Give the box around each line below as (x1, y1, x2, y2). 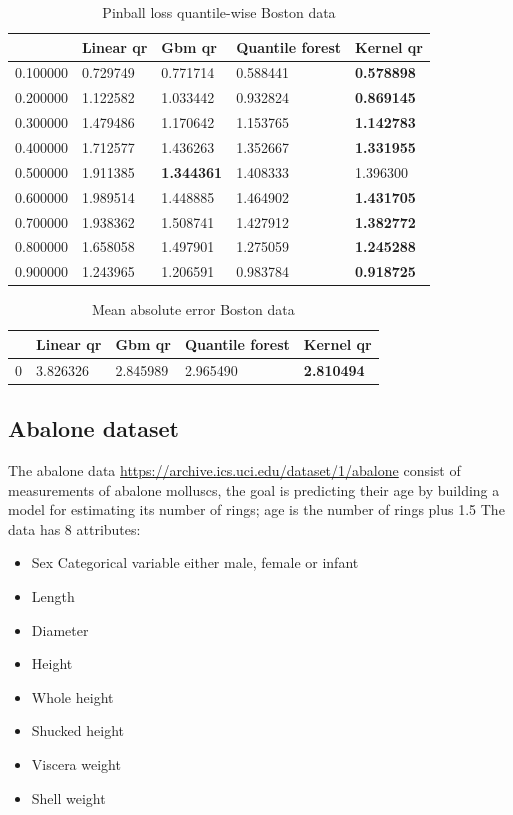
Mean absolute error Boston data (92, 299, 295, 320)
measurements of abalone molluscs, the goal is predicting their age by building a (8, 479, 500, 500)
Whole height (31, 686, 114, 707)
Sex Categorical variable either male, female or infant (31, 552, 359, 573)
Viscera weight (31, 753, 121, 774)
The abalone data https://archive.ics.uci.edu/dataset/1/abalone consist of (8, 460, 461, 481)
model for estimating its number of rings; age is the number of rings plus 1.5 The (8, 499, 505, 520)
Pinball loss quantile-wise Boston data (102, 2, 336, 22)
